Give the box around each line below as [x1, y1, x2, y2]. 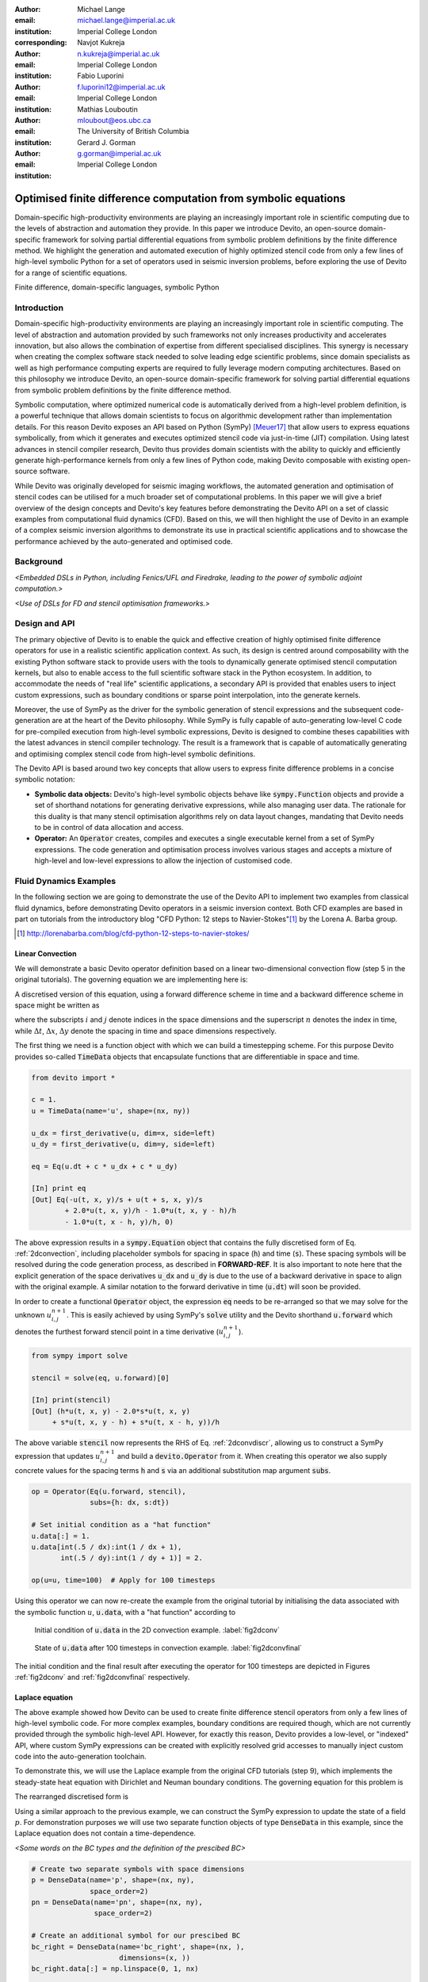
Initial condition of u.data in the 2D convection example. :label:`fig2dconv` [34, 1625, 281, 1635]
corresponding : [14, 38, 67, 48]
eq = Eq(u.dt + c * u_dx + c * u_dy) [31, 1161, 178, 1171]
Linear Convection [14, 949, 77, 958]
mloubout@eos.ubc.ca [77, 115, 151, 124]
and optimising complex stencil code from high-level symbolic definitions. [14, 749, 256, 759]
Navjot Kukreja [77, 38, 125, 48]
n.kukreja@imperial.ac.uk [77, 48, 160, 59]
